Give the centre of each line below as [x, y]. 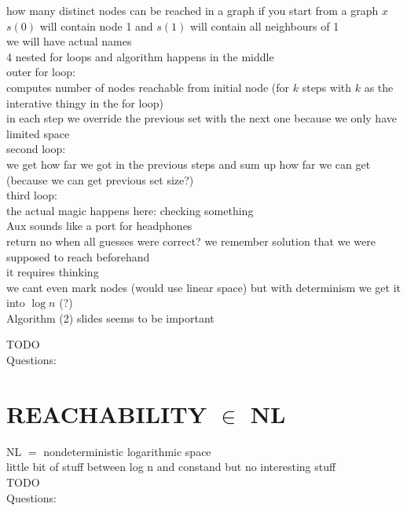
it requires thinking [53, 272]
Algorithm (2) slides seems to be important [110, 318]
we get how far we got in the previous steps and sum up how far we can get [189, 164]
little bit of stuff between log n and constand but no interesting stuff [171, 467]
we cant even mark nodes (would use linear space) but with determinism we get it [204, 287]
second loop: [36, 149]
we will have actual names [69, 41]
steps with [327, 87]
